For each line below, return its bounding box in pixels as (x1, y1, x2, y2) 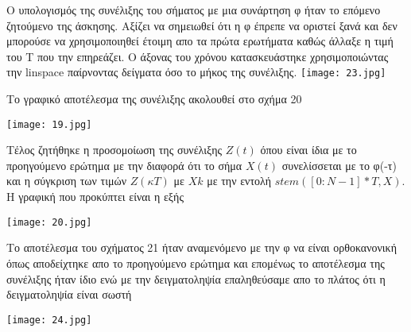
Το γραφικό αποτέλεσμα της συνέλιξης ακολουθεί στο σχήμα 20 (6, 91, 302, 107)
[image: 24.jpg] (6, 314, 92, 326)
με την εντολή (207, 172, 272, 189)
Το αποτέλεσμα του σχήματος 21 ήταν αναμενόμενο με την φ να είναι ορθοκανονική (6, 239, 397, 256)
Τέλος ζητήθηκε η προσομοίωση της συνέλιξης (6, 141, 223, 158)
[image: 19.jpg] (6, 118, 92, 130)
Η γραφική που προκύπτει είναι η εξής (6, 188, 184, 205)
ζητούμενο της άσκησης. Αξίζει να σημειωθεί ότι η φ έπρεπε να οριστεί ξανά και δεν (6, 17, 397, 33)
